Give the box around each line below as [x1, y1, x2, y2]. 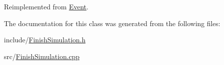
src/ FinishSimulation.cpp [4, 51, 80, 61]
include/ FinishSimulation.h [4, 34, 86, 45]
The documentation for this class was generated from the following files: [4, 18, 221, 28]
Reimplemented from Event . [4, 1, 88, 11]
